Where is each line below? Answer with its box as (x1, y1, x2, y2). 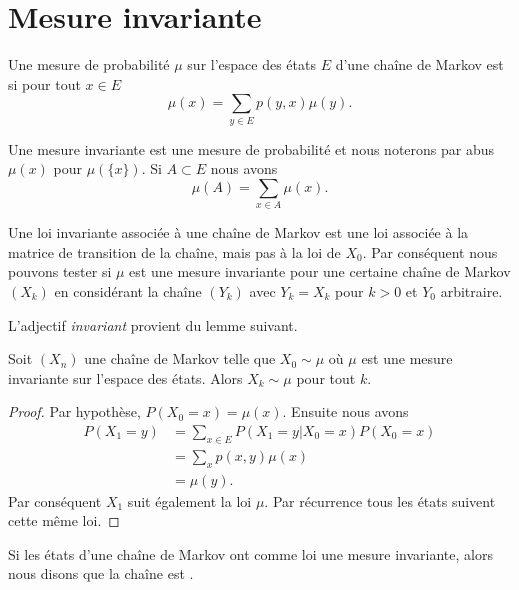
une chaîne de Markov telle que (84, 348, 276, 369)
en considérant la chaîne (54, 280, 202, 301)
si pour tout (8, 73, 81, 94)
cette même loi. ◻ (8, 510, 120, 531)
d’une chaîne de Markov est (335, 54, 504, 75)
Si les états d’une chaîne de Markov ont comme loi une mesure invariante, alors (8, 543, 493, 564)
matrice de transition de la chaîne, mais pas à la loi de (8, 241, 341, 262)
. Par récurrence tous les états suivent (264, 490, 496, 511)
